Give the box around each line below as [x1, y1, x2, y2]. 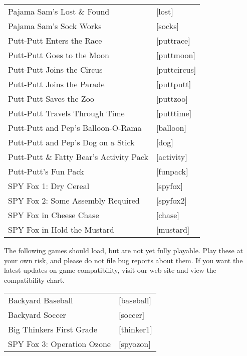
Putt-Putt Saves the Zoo [8, 93, 95, 104]
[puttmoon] [156, 49, 195, 61]
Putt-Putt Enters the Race [8, 35, 102, 46]
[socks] [156, 20, 179, 32]
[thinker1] [118, 323, 152, 335]
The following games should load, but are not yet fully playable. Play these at [4, 245, 243, 255]
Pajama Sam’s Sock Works [8, 20, 102, 32]
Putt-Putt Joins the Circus [8, 64, 103, 75]
